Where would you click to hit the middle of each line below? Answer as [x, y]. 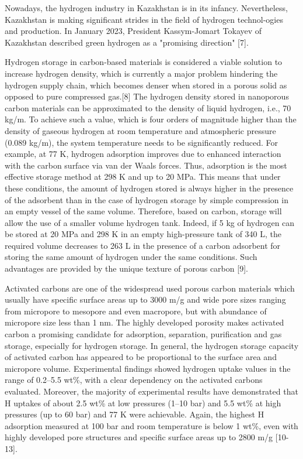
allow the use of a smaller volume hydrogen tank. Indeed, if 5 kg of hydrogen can [150, 222]
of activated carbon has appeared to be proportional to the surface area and [141, 357]
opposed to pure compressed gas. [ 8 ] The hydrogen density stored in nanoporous [147, 96]
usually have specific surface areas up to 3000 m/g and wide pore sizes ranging [145, 299]
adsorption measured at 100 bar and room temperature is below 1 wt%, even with [151, 425]
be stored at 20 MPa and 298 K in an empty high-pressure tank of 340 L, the [143, 234]
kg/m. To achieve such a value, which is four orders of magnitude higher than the [151, 119]
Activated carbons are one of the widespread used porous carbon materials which [150, 288]
